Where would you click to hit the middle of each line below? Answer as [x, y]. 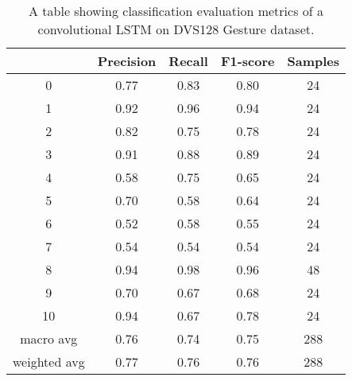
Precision [127, 61]
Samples [313, 61]
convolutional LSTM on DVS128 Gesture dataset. [176, 29]
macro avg [49, 338]
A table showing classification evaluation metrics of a [176, 11]
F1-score [248, 61]
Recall [188, 61]
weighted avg [49, 362]
